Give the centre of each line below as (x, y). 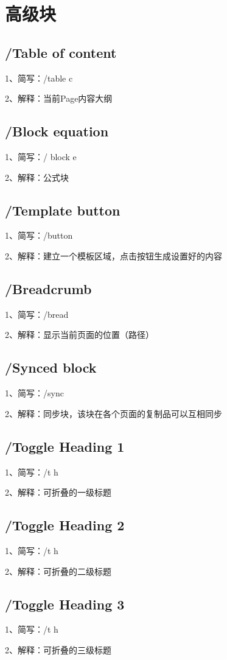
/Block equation (57, 131)
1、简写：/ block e (41, 156)
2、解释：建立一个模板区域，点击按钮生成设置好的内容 (113, 255)
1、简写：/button (39, 235)
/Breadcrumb (48, 288)
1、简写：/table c (39, 78)
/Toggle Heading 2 (65, 525)
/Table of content (61, 52)
